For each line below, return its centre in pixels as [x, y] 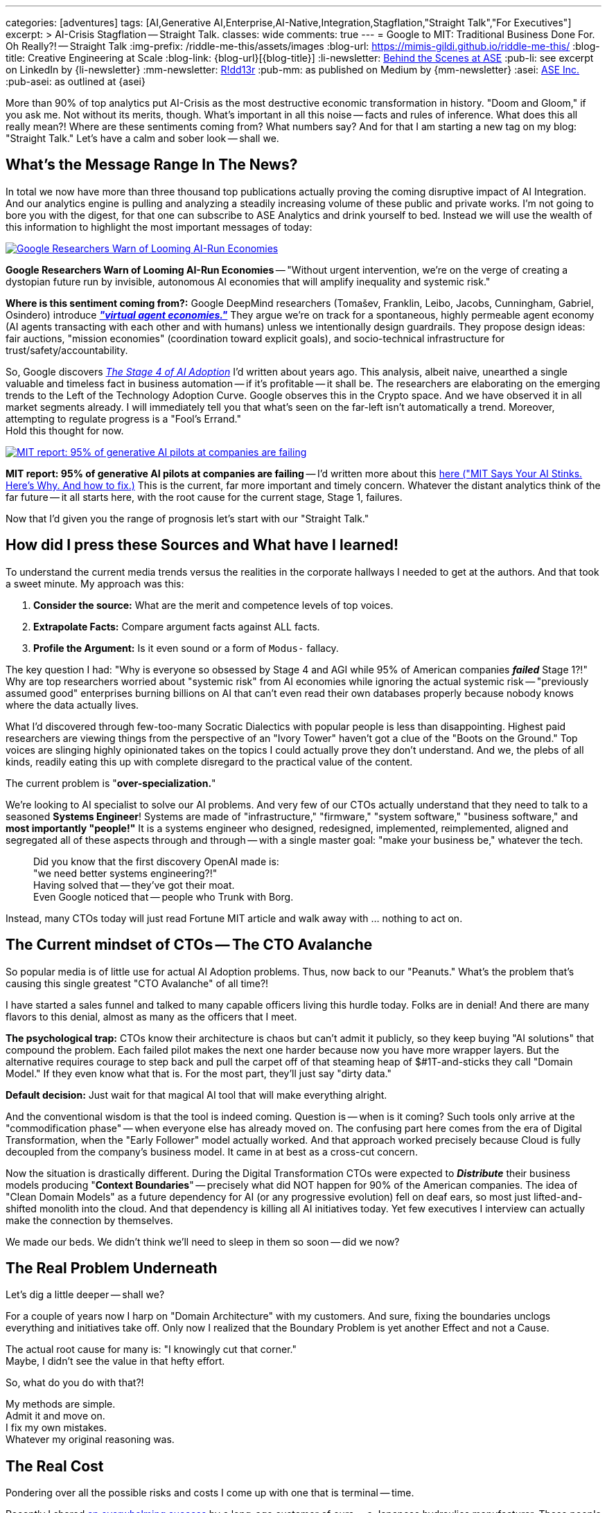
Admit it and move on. [55, 1416]
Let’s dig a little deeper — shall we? [85, 1295]
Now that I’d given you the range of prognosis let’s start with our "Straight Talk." [187, 518]
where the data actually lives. [72, 705]
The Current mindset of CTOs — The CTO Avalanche [189, 945]
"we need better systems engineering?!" [125, 873]
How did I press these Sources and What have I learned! [202, 545]
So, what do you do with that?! [75, 1383]
